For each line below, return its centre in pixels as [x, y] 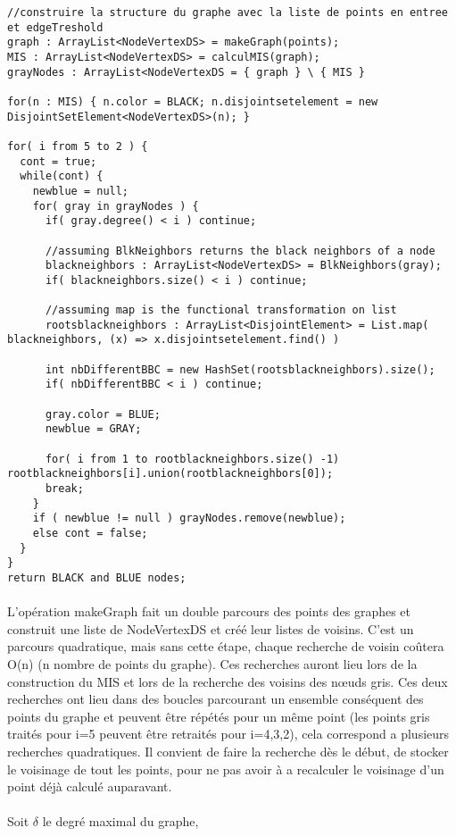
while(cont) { [62, 176]
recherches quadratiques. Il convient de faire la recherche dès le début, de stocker [228, 751]
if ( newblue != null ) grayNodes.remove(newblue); [189, 518]
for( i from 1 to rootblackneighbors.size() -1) [192, 459]
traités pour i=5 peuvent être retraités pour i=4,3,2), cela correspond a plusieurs [228, 734]
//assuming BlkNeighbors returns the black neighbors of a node [240, 251]
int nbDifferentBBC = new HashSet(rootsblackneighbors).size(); [240, 369]
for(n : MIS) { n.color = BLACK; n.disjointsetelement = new [193, 101]
